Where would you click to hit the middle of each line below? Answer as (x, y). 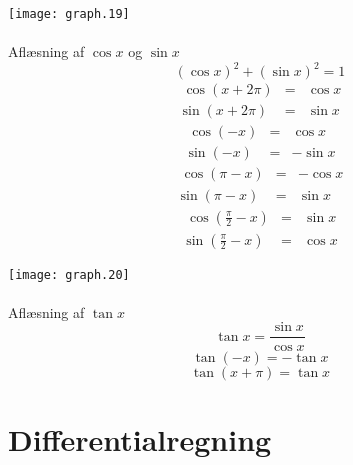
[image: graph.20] (69, 274)
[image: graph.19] (69, 14)
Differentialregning (140, 438)
